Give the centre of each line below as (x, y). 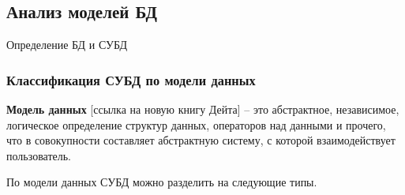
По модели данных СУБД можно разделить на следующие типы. (162, 182)
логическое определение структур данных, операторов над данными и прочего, (196, 124)
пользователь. (39, 155)
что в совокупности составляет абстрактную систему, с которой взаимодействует (201, 140)
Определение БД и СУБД (67, 45)
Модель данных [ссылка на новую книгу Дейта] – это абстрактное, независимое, (203, 109)
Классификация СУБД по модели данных (131, 79)
